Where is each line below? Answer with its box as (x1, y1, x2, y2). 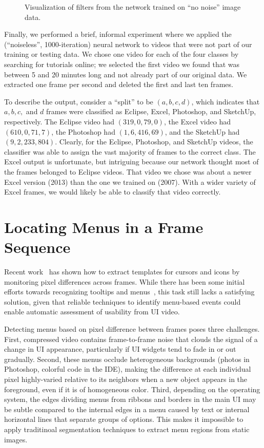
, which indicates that (191, 96, 260, 106)
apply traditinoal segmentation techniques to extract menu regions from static (4, 423, 250, 434)
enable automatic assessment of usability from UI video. (4, 306, 180, 317)
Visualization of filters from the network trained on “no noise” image (25, 2, 241, 12)
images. (4, 434, 28, 444)
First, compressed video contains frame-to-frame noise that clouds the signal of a (4, 333, 258, 344)
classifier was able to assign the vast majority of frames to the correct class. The (4, 146, 256, 157)
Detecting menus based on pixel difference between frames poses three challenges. (4, 323, 260, 334)
